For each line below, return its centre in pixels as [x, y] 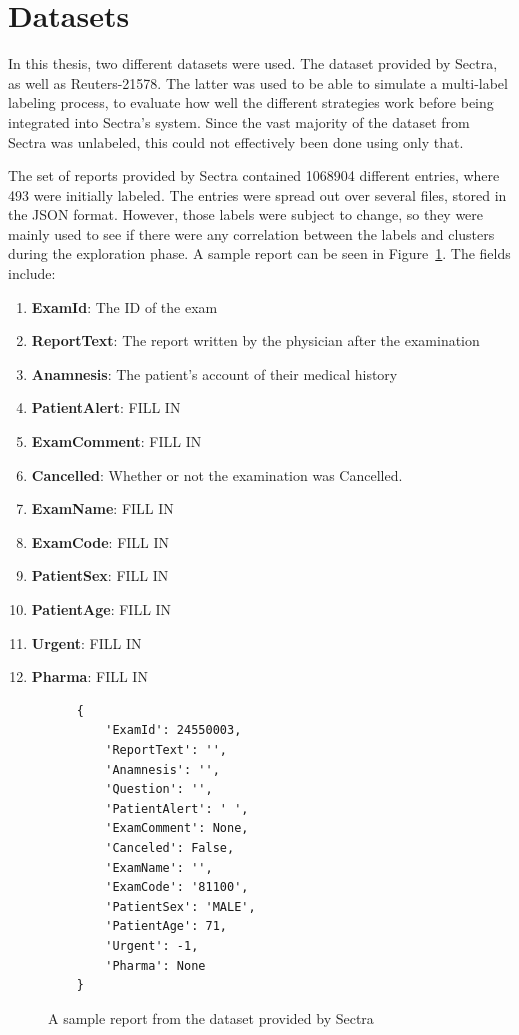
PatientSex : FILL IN [100, 575]
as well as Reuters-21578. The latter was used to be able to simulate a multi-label [258, 82]
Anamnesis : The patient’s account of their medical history [214, 373]
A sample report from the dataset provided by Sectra [211, 1017]
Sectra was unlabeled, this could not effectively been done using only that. [236, 141]
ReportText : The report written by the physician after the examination [255, 340]
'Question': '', [159, 789]
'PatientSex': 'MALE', [180, 906]
